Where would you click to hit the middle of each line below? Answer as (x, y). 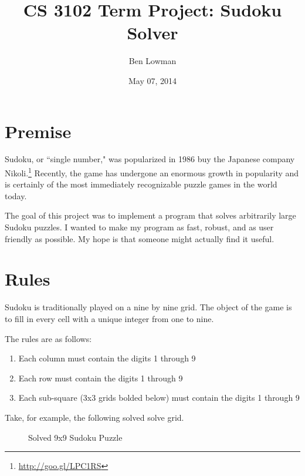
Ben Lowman (152, 61)
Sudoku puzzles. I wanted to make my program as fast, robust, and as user (139, 227)
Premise (38, 131)
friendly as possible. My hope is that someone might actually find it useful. (140, 238)
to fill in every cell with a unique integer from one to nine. (109, 318)
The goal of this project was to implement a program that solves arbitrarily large (150, 215)
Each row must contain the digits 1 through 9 (101, 378)
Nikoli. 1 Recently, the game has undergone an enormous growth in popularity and (152, 172)
